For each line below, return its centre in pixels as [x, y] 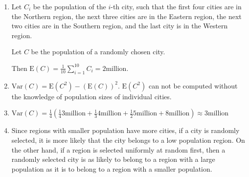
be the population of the [69, 6]
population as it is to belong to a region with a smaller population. [112, 168]
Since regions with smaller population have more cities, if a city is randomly [125, 130]
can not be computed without [193, 85]
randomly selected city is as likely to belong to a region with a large [113, 159]
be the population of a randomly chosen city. [98, 52]
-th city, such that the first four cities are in [176, 6]
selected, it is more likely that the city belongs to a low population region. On [128, 140]
